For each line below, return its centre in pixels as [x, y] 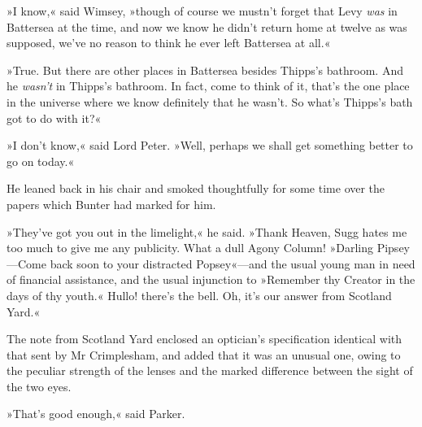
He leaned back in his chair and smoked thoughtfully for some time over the [196, 188]
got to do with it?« [54, 118]
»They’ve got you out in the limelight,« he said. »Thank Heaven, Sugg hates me [207, 231]
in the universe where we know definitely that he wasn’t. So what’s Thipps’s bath [210, 101]
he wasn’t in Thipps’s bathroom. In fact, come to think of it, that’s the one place [208, 86]
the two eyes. [39, 386]
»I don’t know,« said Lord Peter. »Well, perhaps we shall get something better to [210, 145]
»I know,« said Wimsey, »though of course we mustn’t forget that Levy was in [202, 11]
